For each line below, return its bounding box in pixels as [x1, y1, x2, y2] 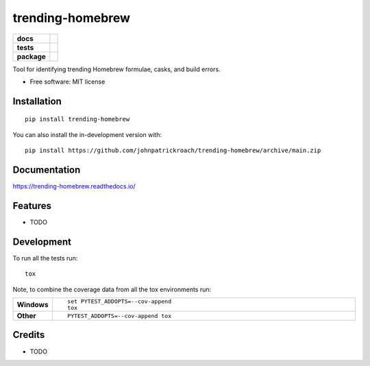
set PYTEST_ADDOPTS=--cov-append [67, 298, 171, 305]
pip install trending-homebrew [25, 115, 130, 123]
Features [12, 199, 51, 212]
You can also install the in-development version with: [12, 130, 162, 138]
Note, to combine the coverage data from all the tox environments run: [12, 285, 212, 293]
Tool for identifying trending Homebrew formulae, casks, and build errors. [12, 65, 221, 73]
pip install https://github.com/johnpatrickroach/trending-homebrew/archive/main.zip [25, 147, 321, 154]
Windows [16, 300, 49, 310]
